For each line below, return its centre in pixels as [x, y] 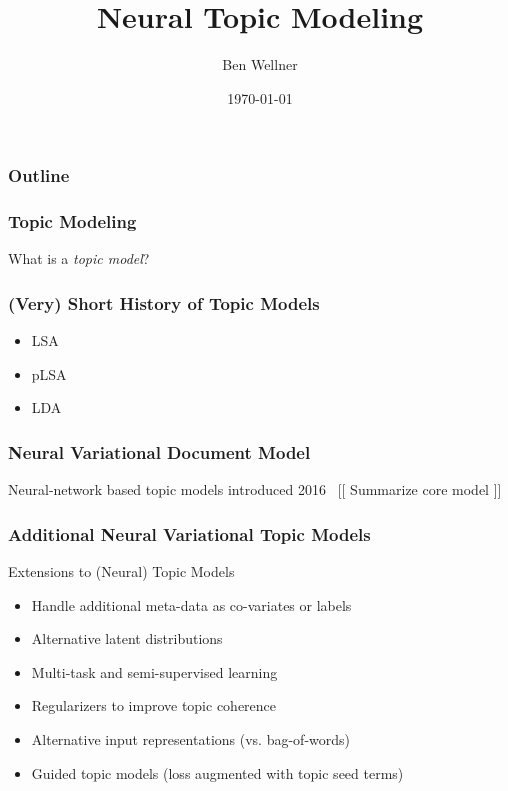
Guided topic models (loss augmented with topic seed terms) [217, 772]
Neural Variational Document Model [159, 451]
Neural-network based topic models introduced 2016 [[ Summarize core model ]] [255, 489]
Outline [39, 175]
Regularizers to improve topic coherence [154, 705]
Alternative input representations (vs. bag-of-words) [191, 739]
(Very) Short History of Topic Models [164, 302]
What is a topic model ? [79, 258]
